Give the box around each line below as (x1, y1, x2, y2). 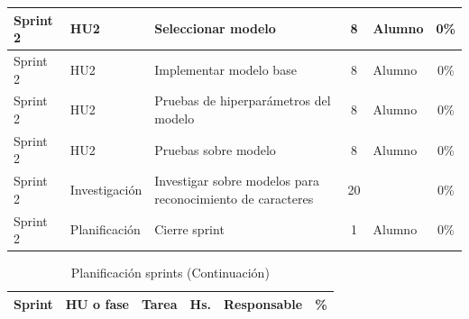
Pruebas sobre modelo (154, 140, 276, 159)
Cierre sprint (154, 220, 225, 239)
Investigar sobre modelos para (154, 171, 319, 190)
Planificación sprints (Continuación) (70, 263, 270, 282)
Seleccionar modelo (154, 19, 276, 38)
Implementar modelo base (154, 59, 297, 78)
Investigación (69, 180, 143, 199)
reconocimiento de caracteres (154, 188, 314, 207)
